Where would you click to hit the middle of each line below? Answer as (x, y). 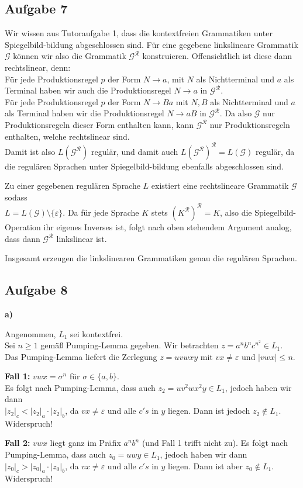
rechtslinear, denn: (38, 67)
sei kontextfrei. (97, 333)
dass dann (23, 238)
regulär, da (275, 151)
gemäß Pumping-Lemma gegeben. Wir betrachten (130, 345)
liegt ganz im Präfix (85, 443)
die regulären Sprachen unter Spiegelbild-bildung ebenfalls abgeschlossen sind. (144, 166)
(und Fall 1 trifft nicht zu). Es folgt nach (215, 443)
